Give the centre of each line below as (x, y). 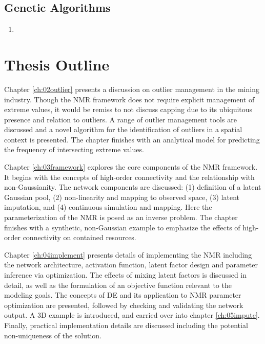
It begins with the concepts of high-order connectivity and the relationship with (129, 177)
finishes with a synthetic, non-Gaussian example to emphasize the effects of (122, 227)
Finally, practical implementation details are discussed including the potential (126, 325)
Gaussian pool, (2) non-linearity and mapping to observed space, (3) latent (122, 197)
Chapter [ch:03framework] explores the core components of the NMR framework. (131, 167)
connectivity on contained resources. (79, 237)
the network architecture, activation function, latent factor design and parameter (131, 265)
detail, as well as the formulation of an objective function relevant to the (118, 285)
